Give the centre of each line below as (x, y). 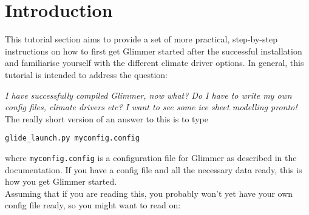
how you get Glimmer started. (61, 181)
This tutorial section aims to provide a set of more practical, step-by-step (141, 39)
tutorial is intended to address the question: (86, 74)
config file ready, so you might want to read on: (93, 205)
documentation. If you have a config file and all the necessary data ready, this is (154, 169)
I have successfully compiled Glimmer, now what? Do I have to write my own (148, 95)
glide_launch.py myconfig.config (72, 138)
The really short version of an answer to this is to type (107, 118)
